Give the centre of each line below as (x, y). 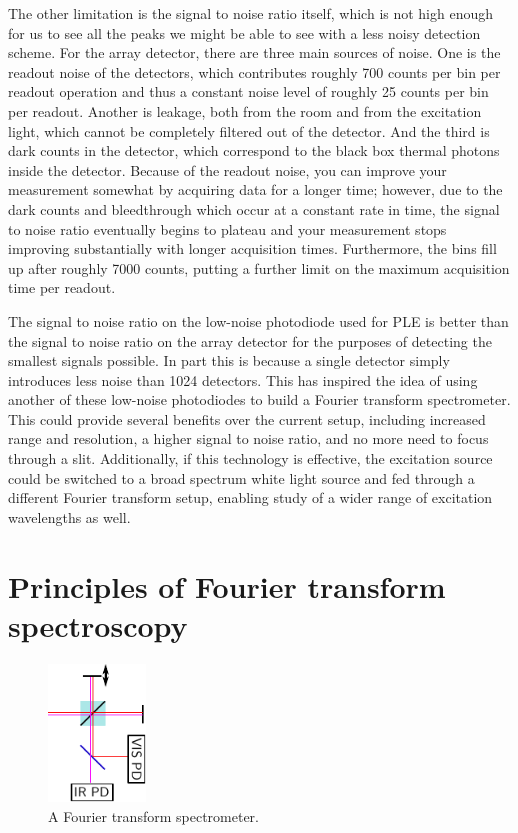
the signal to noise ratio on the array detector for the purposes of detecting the (250, 340)
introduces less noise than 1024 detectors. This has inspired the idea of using (243, 379)
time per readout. (62, 287)
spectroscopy (98, 624)
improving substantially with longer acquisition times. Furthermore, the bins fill (252, 248)
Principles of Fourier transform (227, 585)
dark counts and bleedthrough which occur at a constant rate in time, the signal (254, 208)
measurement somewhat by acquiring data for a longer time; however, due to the (255, 189)
